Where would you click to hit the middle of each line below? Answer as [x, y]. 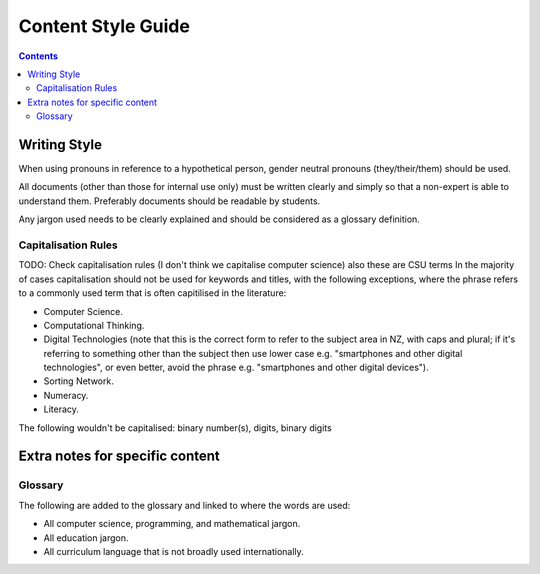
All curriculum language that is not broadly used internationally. [173, 551]
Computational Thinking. [94, 325]
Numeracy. [66, 395]
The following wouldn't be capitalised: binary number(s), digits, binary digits [175, 427]
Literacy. [61, 409]
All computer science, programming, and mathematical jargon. [172, 524]
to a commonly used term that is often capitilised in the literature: [152, 293]
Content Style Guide [104, 26]
